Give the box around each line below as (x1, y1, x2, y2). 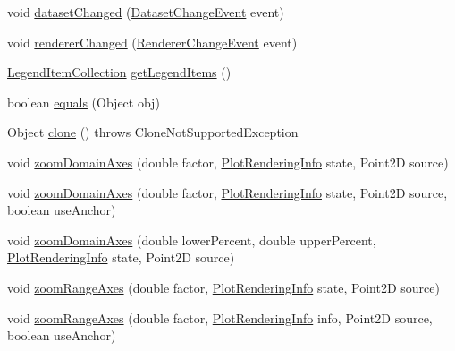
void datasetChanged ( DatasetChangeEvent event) (7, 3, 284, 21)
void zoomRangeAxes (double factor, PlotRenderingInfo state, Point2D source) (7, 278, 440, 296)
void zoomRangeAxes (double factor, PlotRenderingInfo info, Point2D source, (7, 308, 433, 327)
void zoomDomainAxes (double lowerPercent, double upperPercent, (7, 230, 376, 249)
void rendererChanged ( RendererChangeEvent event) (7, 32, 298, 51)
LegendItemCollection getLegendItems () (7, 63, 232, 81)
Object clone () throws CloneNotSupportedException (7, 123, 299, 141)
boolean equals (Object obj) (7, 92, 160, 111)
